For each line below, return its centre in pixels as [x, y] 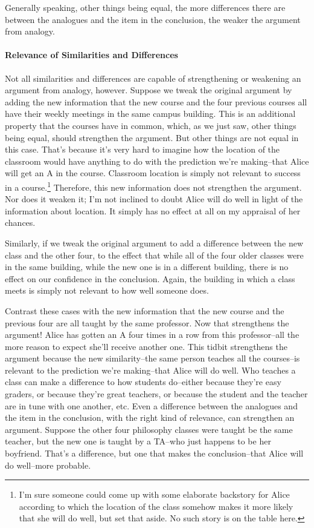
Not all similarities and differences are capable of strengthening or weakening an [153, 78]
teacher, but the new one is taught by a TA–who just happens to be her [138, 441]
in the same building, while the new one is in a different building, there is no [147, 267]
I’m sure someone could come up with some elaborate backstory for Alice [154, 494]
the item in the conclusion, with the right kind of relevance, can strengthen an [150, 417]
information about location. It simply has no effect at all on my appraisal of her [153, 210]
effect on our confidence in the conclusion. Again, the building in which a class [150, 278]
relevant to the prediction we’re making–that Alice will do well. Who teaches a [150, 370]
